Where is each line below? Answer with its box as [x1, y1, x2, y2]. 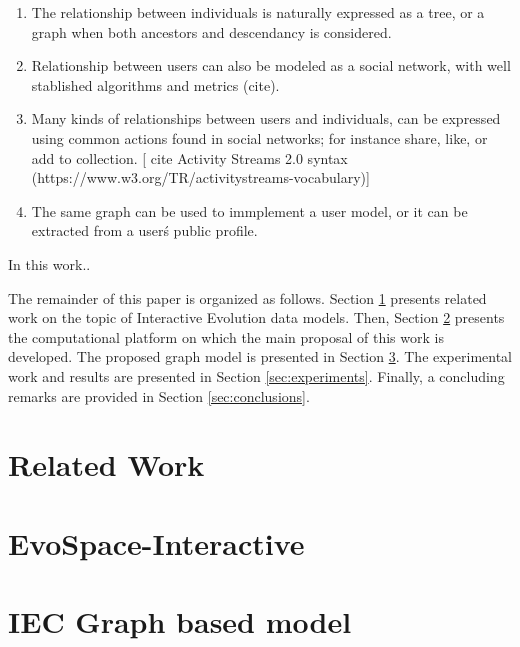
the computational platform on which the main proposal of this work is [8, 326, 444, 347]
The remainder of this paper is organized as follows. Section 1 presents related [8, 287, 487, 308]
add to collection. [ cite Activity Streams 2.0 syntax [31, 147, 348, 168]
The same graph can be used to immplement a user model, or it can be [31, 200, 468, 221]
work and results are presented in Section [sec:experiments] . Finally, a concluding [8, 365, 505, 386]
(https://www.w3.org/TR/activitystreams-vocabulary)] [31, 167, 370, 188]
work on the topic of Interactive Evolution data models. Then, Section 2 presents [8, 307, 505, 328]
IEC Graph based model [8, 601, 352, 642]
